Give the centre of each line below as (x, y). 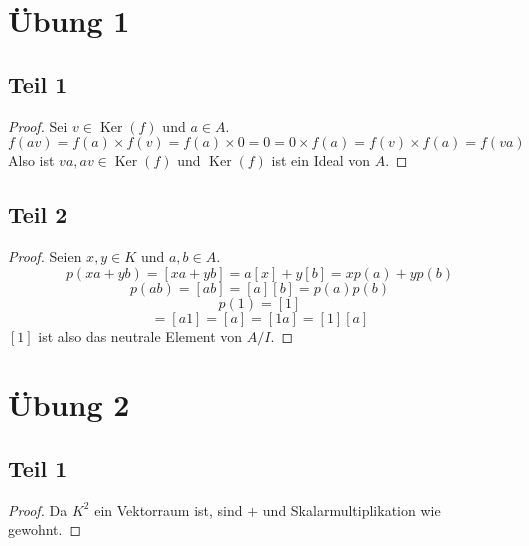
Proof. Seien (45, 255)
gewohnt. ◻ (45, 529)
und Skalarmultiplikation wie (351, 509)
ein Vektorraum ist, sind (168, 509)
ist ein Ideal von (321, 160)
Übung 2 (69, 404)
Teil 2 (38, 214)
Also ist (31, 160)
